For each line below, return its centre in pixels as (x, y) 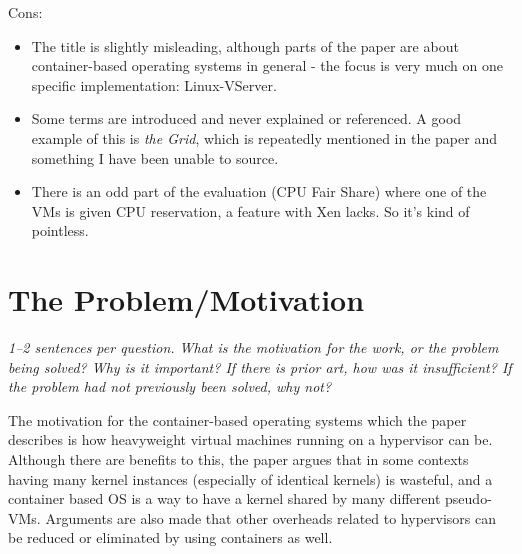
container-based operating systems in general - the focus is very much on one (267, 65)
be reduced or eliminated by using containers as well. (170, 537)
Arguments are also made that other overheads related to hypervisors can (270, 517)
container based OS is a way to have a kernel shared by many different (224, 498)
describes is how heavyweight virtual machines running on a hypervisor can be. (250, 439)
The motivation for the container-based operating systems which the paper (237, 419)
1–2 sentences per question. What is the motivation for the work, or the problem (253, 347)
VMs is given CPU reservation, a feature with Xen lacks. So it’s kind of (250, 210)
